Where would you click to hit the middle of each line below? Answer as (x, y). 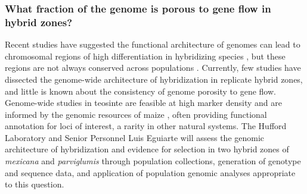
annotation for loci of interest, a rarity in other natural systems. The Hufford (146, 126)
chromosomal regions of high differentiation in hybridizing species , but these (145, 56)
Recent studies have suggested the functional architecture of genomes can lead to (153, 44)
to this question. (35, 184)
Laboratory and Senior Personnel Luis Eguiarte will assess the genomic (135, 137)
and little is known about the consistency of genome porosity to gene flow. (140, 91)
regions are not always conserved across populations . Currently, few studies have (153, 68)
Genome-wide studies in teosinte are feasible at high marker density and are (143, 103)
